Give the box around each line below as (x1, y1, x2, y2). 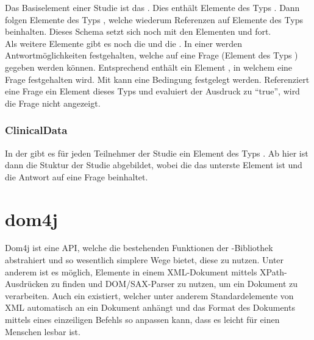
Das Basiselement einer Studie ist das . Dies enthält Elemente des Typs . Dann (5, 1, 300, 13)
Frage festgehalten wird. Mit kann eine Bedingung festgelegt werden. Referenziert (5, 73, 310, 85)
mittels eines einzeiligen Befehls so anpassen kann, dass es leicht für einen (5, 313, 280, 326)
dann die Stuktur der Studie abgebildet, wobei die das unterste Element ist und (5, 158, 302, 171)
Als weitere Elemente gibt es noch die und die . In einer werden (5, 37, 242, 49)
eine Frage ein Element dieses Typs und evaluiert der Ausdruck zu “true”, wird (5, 85, 300, 97)
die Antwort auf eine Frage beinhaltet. (5, 170, 148, 183)
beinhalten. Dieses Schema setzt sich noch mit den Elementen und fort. (5, 25, 271, 38)
